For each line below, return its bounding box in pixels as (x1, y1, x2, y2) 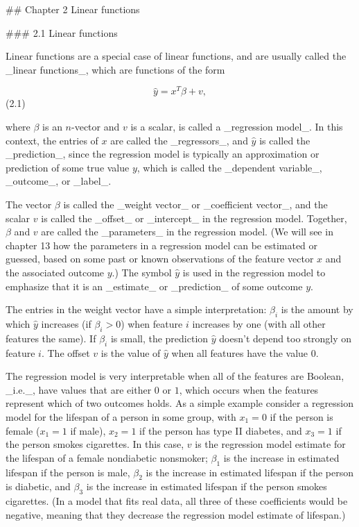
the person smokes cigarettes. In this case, (6, 437, 184, 451)
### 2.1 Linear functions (6, 25, 118, 40)
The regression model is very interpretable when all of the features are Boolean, (6, 369, 344, 383)
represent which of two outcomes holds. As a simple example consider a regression (6, 396, 354, 410)
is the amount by (281, 302, 353, 317)
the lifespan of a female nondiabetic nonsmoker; (6, 450, 208, 465)
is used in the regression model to (182, 265, 326, 279)
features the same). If (6, 331, 96, 345)
